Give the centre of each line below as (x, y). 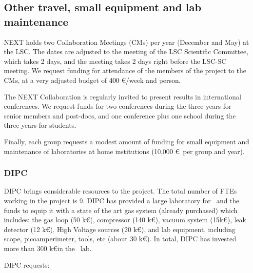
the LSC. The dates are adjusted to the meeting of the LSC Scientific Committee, (126, 51)
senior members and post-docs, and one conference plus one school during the (120, 115)
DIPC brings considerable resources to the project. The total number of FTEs (120, 191)
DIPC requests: (27, 264)
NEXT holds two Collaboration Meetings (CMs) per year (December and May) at (126, 42)
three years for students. (40, 125)
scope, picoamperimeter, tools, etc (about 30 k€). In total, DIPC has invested (120, 239)
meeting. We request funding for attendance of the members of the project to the (125, 70)
